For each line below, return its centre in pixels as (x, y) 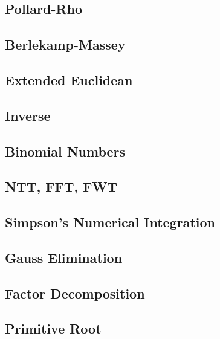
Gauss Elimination (64, 257)
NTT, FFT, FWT (61, 186)
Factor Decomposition (75, 293)
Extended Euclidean (69, 79)
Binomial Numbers (65, 151)
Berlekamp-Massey (65, 44)
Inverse (28, 115)
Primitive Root (53, 328)
